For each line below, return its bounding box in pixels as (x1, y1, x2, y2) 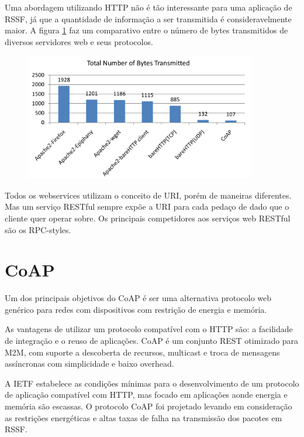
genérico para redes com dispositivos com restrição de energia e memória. (5, 303, 267, 315)
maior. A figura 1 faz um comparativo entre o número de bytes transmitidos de (5, 24, 288, 36)
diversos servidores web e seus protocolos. (5, 35, 153, 47)
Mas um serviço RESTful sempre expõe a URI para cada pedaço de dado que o (5, 200, 289, 213)
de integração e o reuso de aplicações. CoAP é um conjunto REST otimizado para (5, 334, 299, 347)
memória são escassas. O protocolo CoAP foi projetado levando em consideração (5, 400, 292, 412)
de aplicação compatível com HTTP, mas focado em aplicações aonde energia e (5, 388, 288, 401)
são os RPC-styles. (5, 223, 71, 235)
